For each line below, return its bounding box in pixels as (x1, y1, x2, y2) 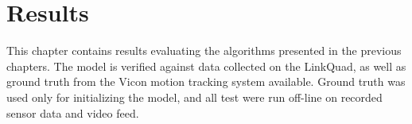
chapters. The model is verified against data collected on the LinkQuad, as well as (6, 57, 406, 74)
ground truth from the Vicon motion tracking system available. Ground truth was (6, 73, 406, 90)
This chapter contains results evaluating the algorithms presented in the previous (6, 42, 402, 59)
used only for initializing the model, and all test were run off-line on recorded (6, 88, 383, 105)
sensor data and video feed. (6, 104, 139, 121)
